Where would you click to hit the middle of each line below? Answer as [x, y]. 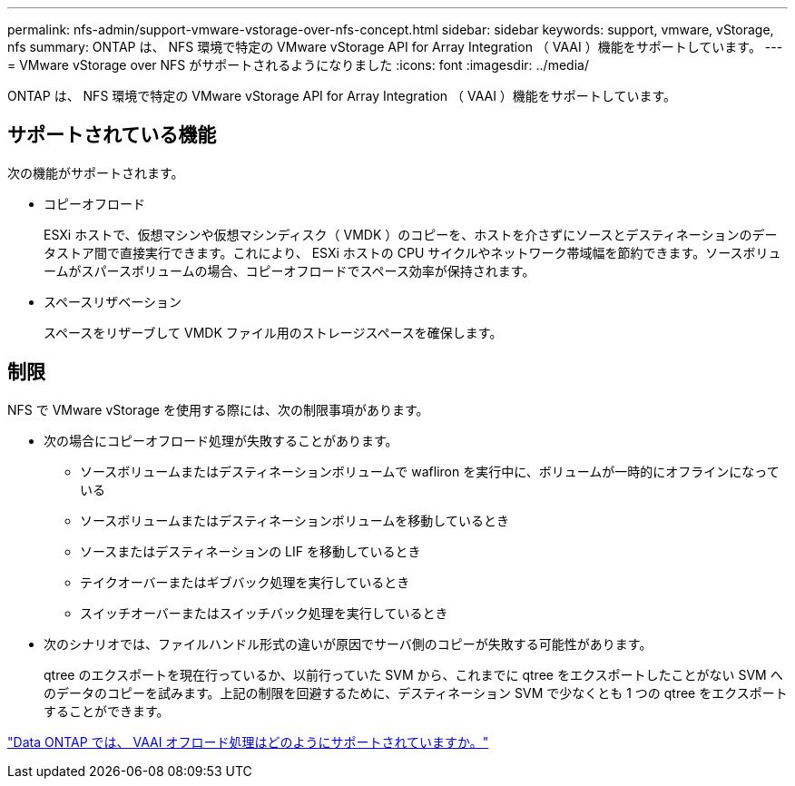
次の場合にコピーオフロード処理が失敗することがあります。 [221, 440]
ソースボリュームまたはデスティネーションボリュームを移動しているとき [294, 520]
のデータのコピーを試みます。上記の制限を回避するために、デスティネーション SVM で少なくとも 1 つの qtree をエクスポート [416, 693]
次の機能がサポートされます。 [96, 172]
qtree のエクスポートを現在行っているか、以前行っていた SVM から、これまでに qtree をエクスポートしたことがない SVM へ [413, 674]
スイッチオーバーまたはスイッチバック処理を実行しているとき [264, 613]
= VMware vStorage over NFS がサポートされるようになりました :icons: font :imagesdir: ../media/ [298, 65]
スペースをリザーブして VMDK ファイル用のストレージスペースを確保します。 [273, 332]
